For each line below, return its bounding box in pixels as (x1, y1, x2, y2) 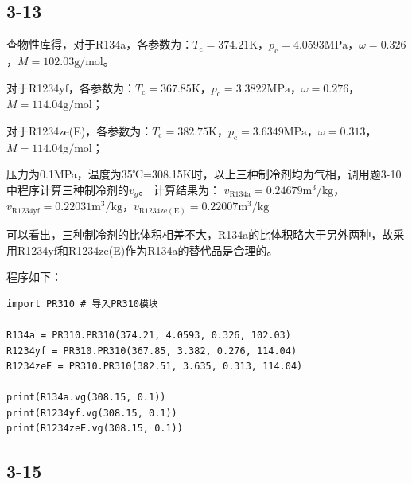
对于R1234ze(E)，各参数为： (6, 122, 153, 139)
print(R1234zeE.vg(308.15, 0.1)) (6, 423, 183, 435)
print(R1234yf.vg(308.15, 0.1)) (6, 407, 177, 419)
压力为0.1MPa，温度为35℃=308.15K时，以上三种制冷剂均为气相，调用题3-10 (6, 166, 402, 182)
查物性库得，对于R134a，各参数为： (6, 36, 193, 53)
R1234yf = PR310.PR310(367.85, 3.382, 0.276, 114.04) (6, 345, 297, 357)
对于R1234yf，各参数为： (6, 79, 135, 96)
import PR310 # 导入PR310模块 (6, 298, 158, 310)
